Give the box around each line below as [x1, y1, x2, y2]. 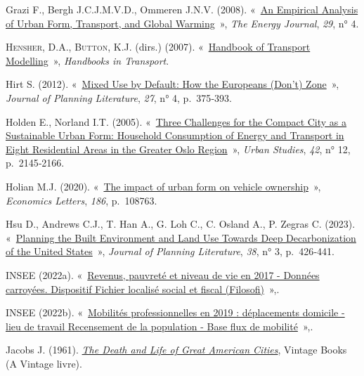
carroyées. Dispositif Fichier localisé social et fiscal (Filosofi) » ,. [6, 281, 280, 296]
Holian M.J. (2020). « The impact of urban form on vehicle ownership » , [6, 179, 321, 193]
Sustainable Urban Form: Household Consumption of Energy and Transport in [6, 128, 344, 143]
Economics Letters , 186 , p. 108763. [6, 193, 157, 207]
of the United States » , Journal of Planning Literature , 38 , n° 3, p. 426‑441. [6, 244, 334, 259]
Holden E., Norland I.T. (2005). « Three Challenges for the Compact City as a [6, 114, 347, 129]
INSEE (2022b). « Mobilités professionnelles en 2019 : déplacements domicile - [6, 305, 345, 320]
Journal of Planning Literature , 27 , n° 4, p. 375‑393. [6, 90, 232, 105]
